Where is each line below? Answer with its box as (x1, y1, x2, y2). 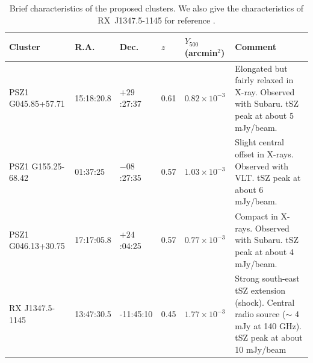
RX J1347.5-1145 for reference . (98, 13, 215, 26)
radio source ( (235, 308, 286, 320)
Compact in (235, 210, 278, 223)
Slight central (235, 136, 284, 148)
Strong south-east (235, 272, 300, 285)
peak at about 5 (235, 109, 294, 121)
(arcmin (184, 46, 218, 58)
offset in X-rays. (235, 148, 294, 160)
